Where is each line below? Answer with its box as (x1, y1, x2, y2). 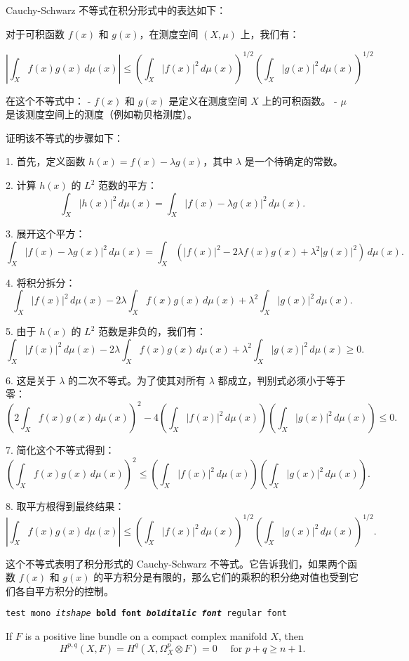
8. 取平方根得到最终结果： (6, 499, 125, 513)
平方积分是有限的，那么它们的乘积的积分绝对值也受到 (103, 570, 349, 584)
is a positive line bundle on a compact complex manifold (25, 628, 267, 643)
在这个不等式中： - (6, 93, 91, 107)
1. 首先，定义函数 (6, 154, 86, 169)
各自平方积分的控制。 (15, 583, 114, 598)
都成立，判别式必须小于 (217, 372, 326, 387)
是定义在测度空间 (168, 93, 248, 107)
